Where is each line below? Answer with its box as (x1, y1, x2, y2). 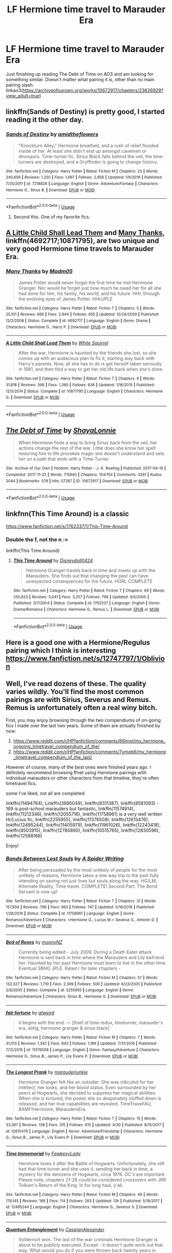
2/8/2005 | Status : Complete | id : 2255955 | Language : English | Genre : (6, 988, 134, 993)
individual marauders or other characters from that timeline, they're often (6, 775, 160, 781)
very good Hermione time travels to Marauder (6, 244, 154, 253)
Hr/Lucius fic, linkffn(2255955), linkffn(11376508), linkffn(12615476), (6, 816, 150, 822)
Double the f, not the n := (6, 536, 68, 543)
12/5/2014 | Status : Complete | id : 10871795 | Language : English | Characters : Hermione (6, 388, 163, 394)
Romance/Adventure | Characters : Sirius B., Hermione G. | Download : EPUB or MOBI (6, 994, 157, 1000)
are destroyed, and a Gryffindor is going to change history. (35, 158, 158, 165)
